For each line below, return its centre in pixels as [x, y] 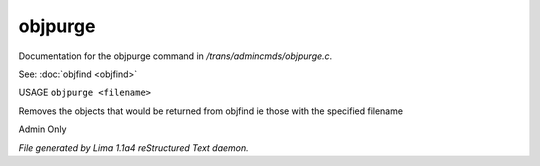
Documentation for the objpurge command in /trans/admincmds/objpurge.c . [175, 56]
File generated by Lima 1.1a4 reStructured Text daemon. [133, 147]
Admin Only [42, 129]
